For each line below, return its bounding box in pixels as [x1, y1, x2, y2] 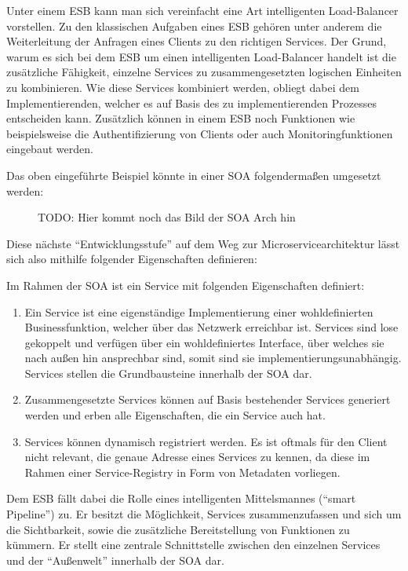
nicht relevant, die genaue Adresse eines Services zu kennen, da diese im [24, 448, 370, 465]
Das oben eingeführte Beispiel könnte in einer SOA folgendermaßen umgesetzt [6, 167, 381, 183]
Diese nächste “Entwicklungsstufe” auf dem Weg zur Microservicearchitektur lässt [6, 235, 400, 251]
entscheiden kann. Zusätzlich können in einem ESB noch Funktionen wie [6, 110, 355, 126]
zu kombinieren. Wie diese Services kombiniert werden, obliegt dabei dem [6, 79, 359, 95]
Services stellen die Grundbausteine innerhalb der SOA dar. [24, 364, 312, 381]
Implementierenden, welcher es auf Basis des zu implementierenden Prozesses [6, 94, 377, 111]
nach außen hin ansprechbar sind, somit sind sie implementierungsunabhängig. [24, 350, 402, 366]
